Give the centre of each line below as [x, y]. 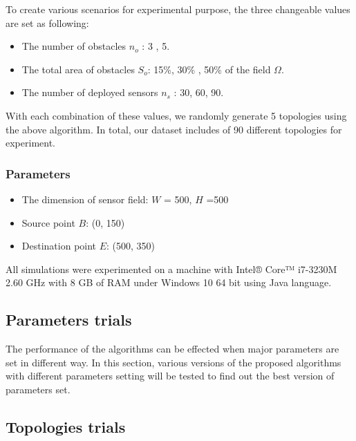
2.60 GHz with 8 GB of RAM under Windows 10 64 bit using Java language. [169, 282]
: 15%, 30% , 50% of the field [209, 69]
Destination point [59, 246]
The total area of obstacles [78, 69]
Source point [48, 222]
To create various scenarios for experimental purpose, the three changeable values [178, 9]
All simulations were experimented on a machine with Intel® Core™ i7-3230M [171, 269]
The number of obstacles [74, 46]
